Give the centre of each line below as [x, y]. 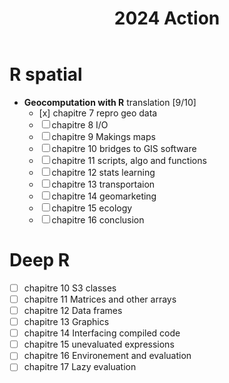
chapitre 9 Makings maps [103, 136]
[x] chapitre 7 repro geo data [98, 113]
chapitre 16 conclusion [98, 219]
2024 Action [167, 18]
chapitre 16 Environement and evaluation [107, 356]
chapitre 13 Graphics [66, 322]
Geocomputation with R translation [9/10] [110, 102]
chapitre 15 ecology [92, 208]
